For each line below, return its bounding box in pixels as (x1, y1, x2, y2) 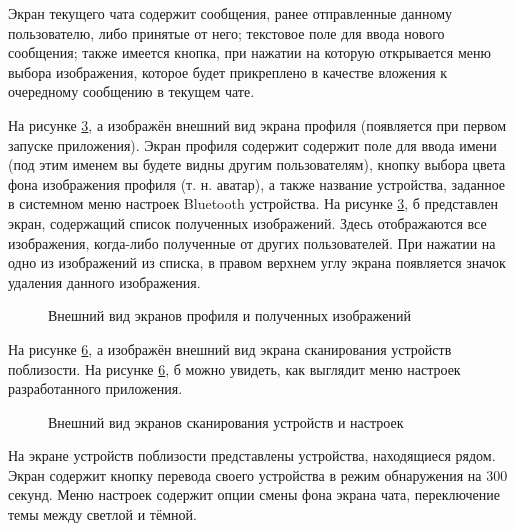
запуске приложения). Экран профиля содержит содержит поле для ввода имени (8, 134, 497, 155)
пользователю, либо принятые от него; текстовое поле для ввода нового (8, 22, 445, 43)
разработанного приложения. (8, 378, 183, 399)
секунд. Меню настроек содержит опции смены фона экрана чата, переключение (8, 484, 500, 505)
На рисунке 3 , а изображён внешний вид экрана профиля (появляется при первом (8, 114, 506, 135)
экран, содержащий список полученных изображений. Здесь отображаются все (8, 212, 487, 233)
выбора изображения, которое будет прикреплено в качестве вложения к (8, 61, 448, 82)
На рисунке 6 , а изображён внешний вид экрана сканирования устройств (8, 338, 452, 359)
